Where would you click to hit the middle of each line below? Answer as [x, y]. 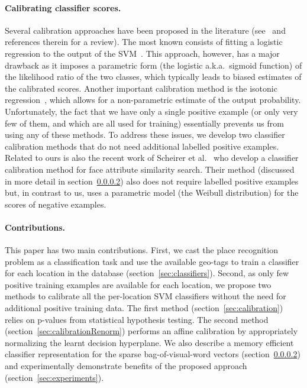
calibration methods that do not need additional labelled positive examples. [142, 146]
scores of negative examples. [56, 204]
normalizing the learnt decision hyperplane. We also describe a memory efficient [149, 342]
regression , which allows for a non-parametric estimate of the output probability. [153, 100]
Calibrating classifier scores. [63, 7]
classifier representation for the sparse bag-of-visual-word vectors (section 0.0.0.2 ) [153, 354]
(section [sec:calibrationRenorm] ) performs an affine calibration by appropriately [151, 331]
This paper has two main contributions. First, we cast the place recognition [141, 250]
